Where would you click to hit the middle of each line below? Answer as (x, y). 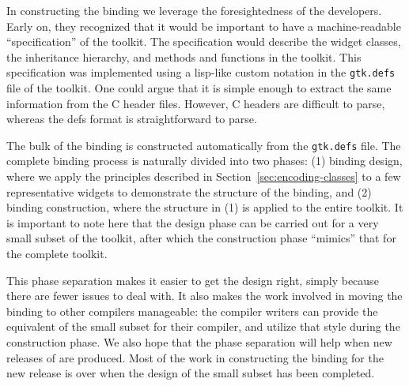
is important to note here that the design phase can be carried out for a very (193, 222)
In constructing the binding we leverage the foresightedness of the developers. (194, 10)
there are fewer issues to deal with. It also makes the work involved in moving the (204, 296)
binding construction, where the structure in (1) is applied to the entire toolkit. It (205, 207)
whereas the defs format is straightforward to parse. (132, 119)
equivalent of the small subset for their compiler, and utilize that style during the (203, 326)
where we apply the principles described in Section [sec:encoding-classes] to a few (204, 176)
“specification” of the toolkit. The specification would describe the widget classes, (204, 41)
